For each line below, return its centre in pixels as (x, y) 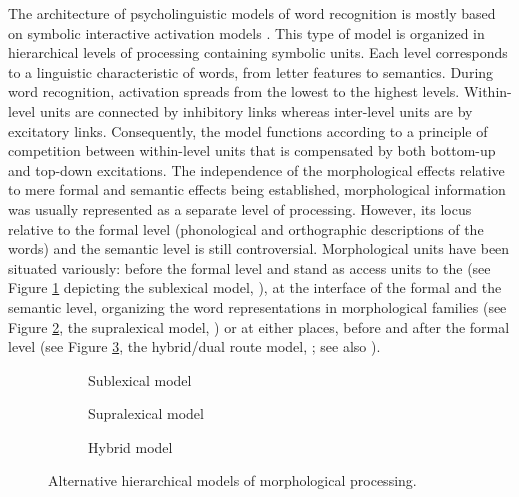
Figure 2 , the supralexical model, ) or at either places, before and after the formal (259, 326)
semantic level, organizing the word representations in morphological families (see (257, 306)
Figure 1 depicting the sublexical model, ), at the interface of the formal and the (255, 287)
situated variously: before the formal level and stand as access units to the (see (249, 267)
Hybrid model (130, 446)
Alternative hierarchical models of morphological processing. (232, 480)
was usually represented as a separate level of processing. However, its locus (240, 208)
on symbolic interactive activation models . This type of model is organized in (246, 32)
